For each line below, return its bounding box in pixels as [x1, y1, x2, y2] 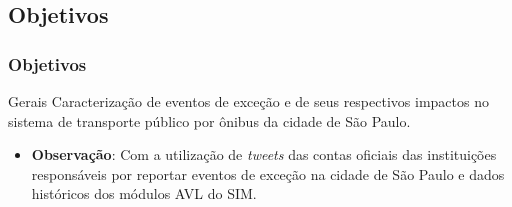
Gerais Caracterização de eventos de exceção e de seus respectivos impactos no [8, 91, 489, 111]
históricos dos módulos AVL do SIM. [31, 183, 257, 204]
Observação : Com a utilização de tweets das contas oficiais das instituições [31, 144, 497, 165]
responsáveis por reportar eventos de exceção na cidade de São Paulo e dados [31, 163, 505, 184]
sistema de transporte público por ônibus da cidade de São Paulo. [8, 110, 411, 131]
